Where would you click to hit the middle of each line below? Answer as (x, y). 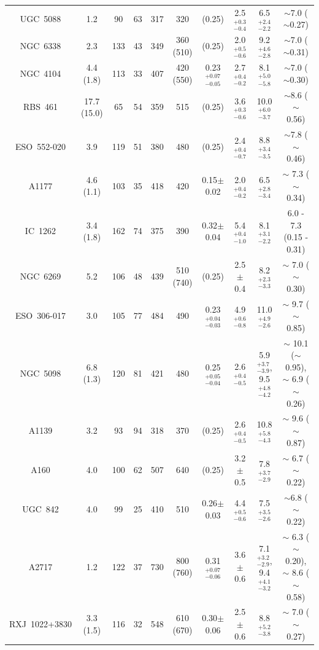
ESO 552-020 (40, 146)
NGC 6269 (40, 276)
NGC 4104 (40, 73)
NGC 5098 (40, 373)
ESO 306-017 (40, 315)
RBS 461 (40, 107)
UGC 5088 (40, 18)
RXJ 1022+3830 (40, 623)
